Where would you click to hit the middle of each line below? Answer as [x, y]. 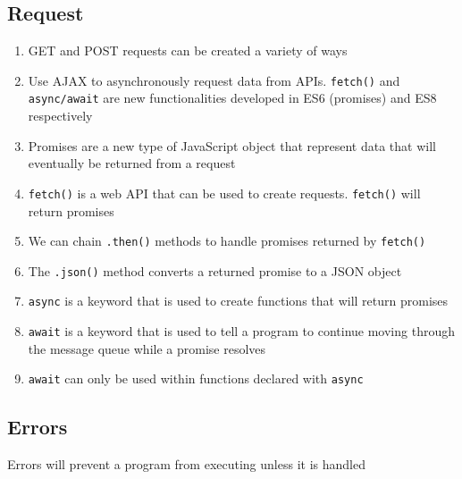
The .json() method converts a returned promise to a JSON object [215, 270]
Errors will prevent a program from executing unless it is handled [186, 464]
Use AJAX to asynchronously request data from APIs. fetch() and [214, 80]
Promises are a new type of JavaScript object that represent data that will [232, 145]
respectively [60, 116]
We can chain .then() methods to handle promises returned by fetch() [227, 241]
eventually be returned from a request [132, 163]
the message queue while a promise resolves [147, 348]
